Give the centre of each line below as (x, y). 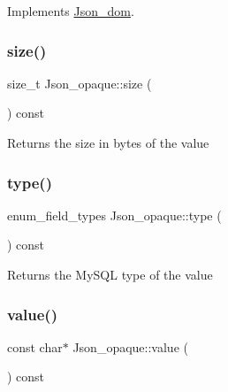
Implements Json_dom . (71, 11)
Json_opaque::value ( (130, 346)
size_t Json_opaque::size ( (80, 83)
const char (35, 346)
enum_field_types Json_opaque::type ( (114, 215)
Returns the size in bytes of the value (108, 142)
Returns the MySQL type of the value (110, 274)
